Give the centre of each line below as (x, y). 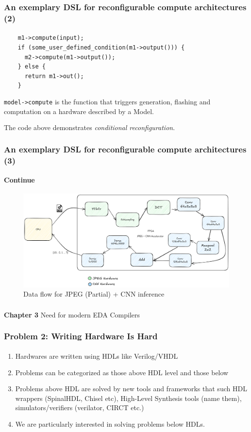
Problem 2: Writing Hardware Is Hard (81, 336)
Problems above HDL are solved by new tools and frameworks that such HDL (131, 389)
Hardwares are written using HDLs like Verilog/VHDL (97, 356)
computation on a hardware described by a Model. (79, 111)
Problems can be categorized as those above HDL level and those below (122, 372)
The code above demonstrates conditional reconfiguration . (90, 127)
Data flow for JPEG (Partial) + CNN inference (94, 294)
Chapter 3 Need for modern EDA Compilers (72, 314)
